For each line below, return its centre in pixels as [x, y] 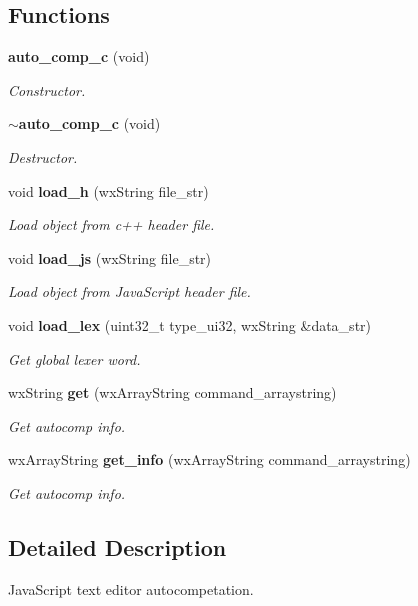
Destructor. [43, 156]
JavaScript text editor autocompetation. [131, 588]
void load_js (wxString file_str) [110, 257]
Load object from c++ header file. [111, 224]
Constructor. [47, 89]
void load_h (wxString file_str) [108, 190]
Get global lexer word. [74, 358]
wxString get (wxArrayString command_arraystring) [172, 392]
